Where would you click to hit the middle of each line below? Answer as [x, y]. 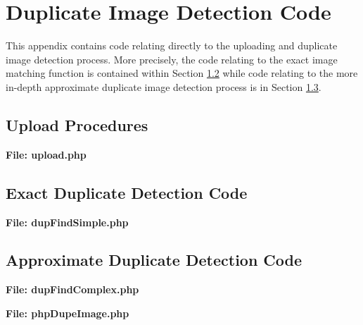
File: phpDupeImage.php [68, 313]
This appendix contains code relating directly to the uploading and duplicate [172, 45]
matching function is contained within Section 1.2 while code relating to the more [182, 73]
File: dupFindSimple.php [67, 222]
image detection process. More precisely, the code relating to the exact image [172, 59]
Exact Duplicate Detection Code [127, 192]
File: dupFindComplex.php [72, 289]
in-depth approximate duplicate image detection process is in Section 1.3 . [164, 86]
